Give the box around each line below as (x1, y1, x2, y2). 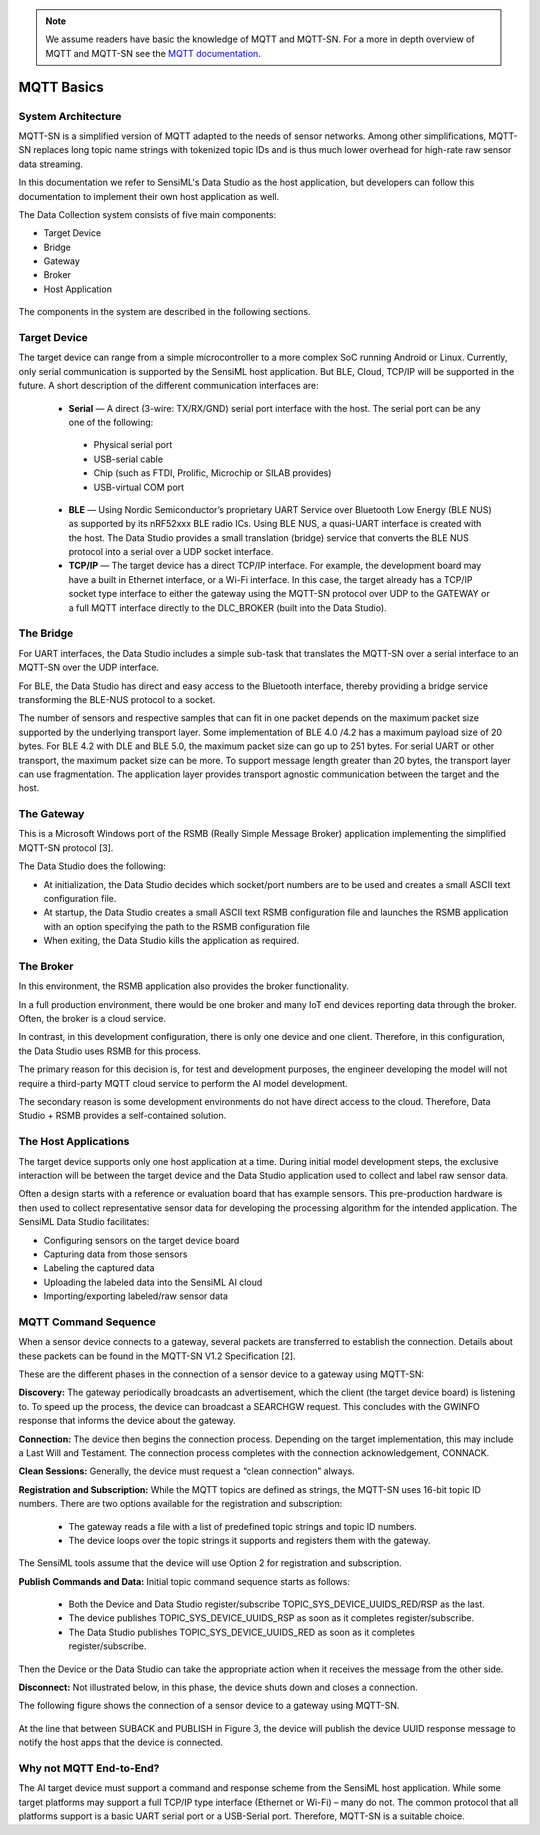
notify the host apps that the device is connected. (18, 1736, 224, 1749)
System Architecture (18, 109, 122, 123)
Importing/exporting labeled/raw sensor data (43, 1290, 229, 1302)
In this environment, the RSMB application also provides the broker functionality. (18, 980, 349, 992)
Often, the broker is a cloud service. (18, 1013, 167, 1025)
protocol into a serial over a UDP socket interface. (68, 546, 274, 558)
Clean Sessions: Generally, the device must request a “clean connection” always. (18, 1465, 355, 1477)
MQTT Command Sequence (18, 1315, 157, 1329)
